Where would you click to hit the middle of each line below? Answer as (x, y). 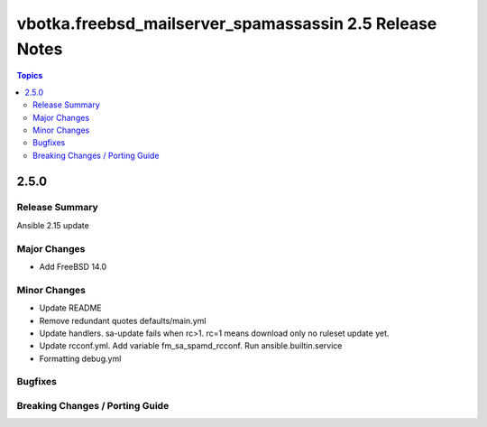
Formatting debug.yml (80, 358)
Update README (71, 308)
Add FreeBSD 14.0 (73, 266)
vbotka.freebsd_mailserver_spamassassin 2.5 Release (227, 23)
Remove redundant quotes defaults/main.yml (123, 320)
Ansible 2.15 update (53, 225)
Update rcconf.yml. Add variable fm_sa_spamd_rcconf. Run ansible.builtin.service (191, 346)
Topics (30, 76)
